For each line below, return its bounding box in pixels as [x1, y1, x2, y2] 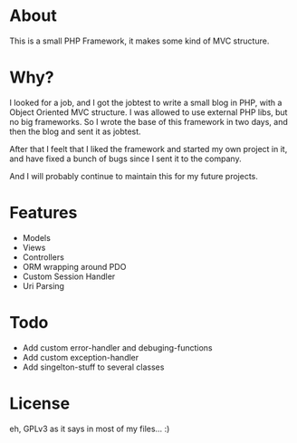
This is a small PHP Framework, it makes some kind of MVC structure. [9, 35, 270, 46]
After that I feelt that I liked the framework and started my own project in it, [9, 143, 288, 154]
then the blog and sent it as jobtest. [9, 126, 142, 137]
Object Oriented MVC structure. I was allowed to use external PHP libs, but [9, 106, 288, 118]
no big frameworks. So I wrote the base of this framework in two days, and [9, 116, 288, 127]
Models [22, 232, 52, 243]
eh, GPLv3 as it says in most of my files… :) [9, 423, 170, 434]
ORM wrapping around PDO [22, 261, 127, 272]
